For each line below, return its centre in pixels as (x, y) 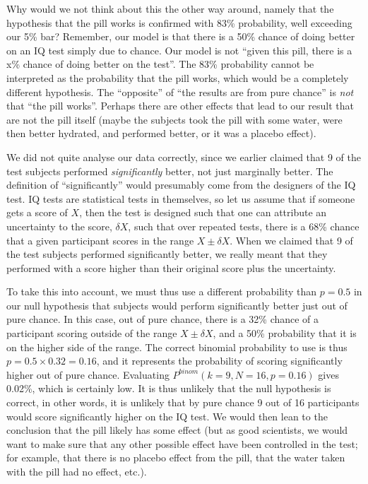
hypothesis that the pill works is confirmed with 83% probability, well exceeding (179, 22)
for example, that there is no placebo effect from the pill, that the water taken (176, 458)
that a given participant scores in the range (100, 240)
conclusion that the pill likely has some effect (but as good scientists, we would (177, 430)
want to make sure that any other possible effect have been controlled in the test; (182, 443)
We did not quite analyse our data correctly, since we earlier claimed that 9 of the (184, 157)
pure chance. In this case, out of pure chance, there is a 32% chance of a (163, 319)
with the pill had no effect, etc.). (77, 471)
